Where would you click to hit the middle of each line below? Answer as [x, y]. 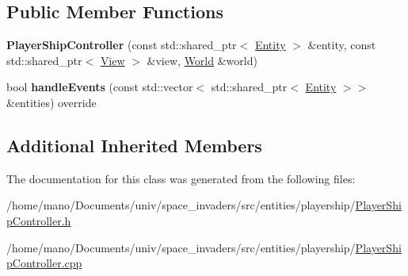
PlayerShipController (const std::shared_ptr [122, 45]
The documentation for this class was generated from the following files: [181, 178]
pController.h [39, 220]
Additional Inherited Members [134, 145]
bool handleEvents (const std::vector [100, 87]
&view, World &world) [202, 60]
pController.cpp [44, 263]
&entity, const [342, 45]
